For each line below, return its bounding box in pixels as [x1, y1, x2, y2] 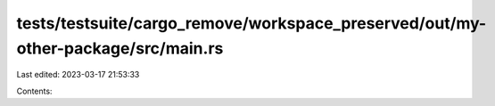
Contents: [16, 86, 53, 96]
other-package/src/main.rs [16, 38, 224, 58]
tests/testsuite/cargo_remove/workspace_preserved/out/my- [16, 13, 487, 33]
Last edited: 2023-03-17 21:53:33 [16, 69, 140, 80]
